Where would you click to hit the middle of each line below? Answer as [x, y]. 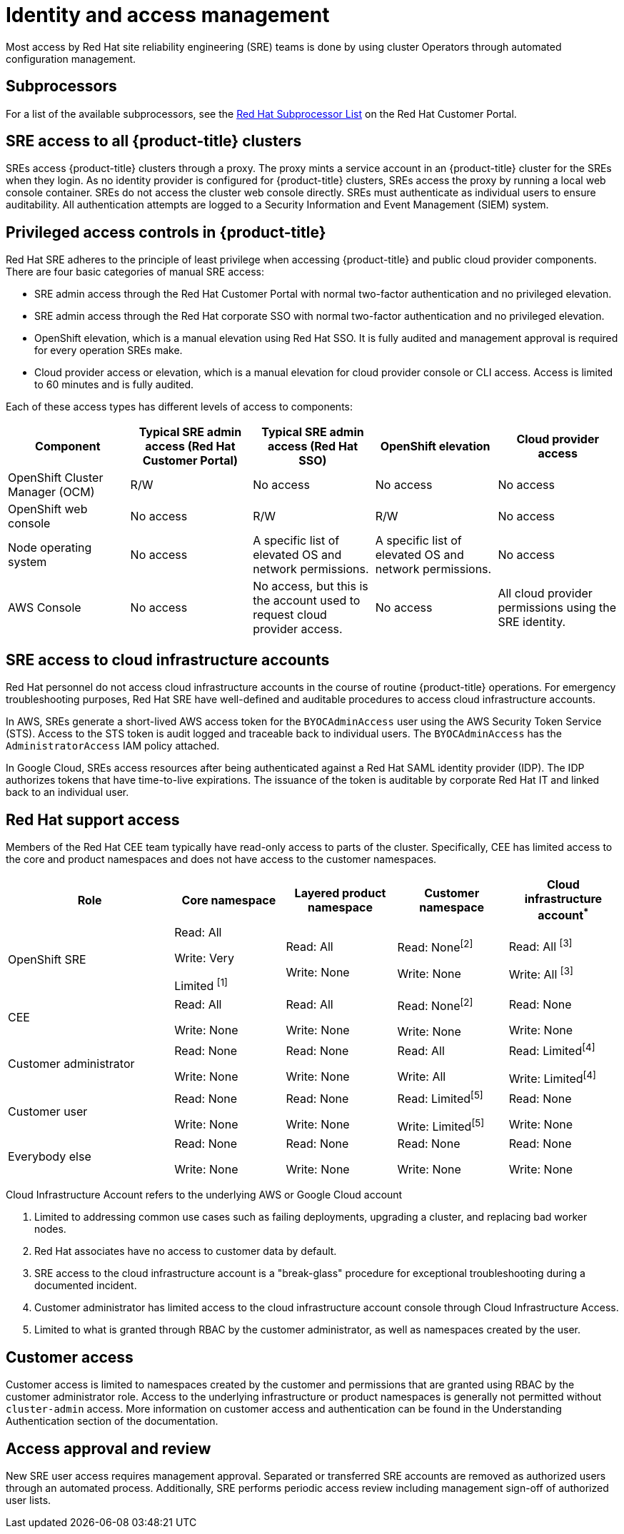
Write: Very [204, 958]
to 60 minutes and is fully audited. [114, 385]
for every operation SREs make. [109, 350]
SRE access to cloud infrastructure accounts [168, 660]
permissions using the [557, 608]
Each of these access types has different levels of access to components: [179, 407]
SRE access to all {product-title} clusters [154, 141]
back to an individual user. [67, 792]
